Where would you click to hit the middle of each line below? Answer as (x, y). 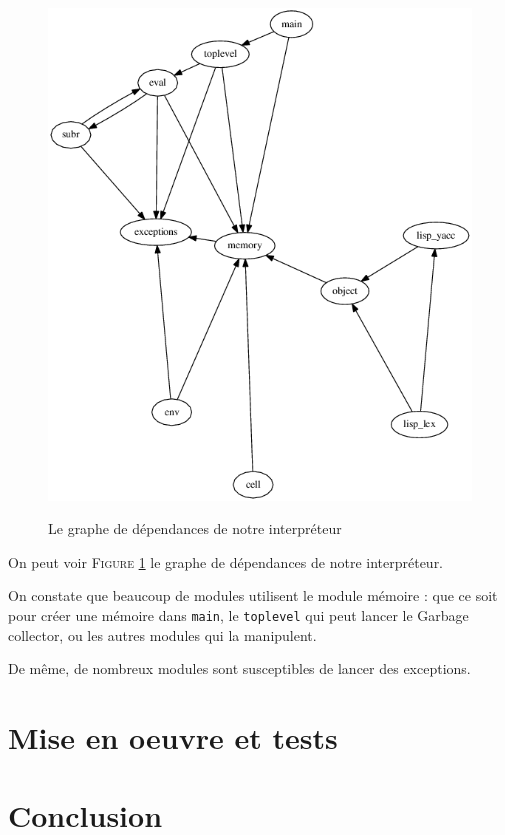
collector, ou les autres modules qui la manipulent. (162, 634)
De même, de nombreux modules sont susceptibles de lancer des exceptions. (239, 668)
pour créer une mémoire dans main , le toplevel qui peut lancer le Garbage (238, 615)
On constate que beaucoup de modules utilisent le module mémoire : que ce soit (253, 595)
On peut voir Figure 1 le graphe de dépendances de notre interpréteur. (226, 561)
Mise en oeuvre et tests (173, 737)
